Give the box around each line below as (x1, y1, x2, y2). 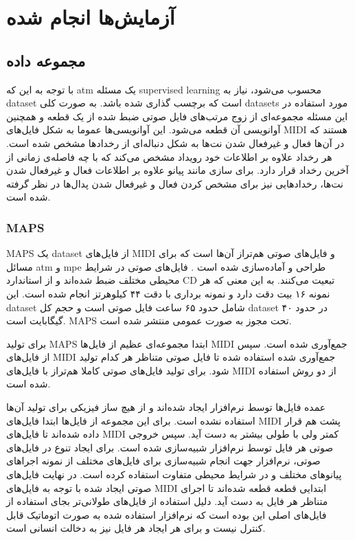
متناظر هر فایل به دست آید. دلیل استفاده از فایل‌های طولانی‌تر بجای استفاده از (6, 494, 328, 508)
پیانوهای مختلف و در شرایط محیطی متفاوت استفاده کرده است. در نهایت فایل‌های (6, 467, 342, 482)
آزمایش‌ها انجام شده (6, 3, 175, 31)
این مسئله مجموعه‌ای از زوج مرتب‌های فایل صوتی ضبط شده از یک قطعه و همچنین (6, 109, 348, 123)
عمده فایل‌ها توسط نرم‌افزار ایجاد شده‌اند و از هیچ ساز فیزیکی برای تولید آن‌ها (6, 400, 326, 414)
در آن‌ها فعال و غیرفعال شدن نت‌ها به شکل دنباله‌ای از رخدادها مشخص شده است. (6, 135, 345, 150)
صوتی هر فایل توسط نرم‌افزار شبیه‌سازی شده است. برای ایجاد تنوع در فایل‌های (6, 440, 334, 454)
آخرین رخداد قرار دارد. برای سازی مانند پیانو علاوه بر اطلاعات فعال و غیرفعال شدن (6, 163, 349, 177)
